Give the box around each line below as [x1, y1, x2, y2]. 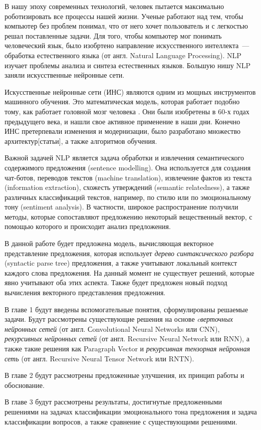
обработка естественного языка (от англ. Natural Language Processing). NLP [5, 50, 241, 60]
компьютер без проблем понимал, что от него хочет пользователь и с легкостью [5, 21, 248, 31]
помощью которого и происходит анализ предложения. [5, 221, 171, 232]
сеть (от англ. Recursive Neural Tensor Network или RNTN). [5, 353, 194, 363]
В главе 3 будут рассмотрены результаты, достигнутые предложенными [5, 396, 222, 407]
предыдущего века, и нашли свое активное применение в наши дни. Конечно [5, 116, 240, 126]
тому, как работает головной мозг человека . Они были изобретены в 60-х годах [5, 106, 249, 116]
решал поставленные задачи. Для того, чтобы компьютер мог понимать [5, 30, 222, 41]
